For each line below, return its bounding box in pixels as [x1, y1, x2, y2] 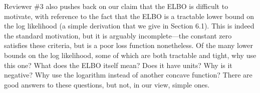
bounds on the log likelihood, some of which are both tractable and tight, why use [4, 49, 256, 60]
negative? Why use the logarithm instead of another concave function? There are [4, 69, 252, 80]
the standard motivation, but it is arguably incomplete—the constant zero [4, 30, 232, 40]
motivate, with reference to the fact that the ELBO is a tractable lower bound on [4, 10, 254, 21]
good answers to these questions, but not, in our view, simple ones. [4, 79, 210, 89]
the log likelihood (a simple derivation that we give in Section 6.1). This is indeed [4, 20, 254, 31]
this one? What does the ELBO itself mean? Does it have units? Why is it [4, 59, 232, 70]
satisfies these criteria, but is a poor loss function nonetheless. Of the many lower [4, 40, 253, 50]
